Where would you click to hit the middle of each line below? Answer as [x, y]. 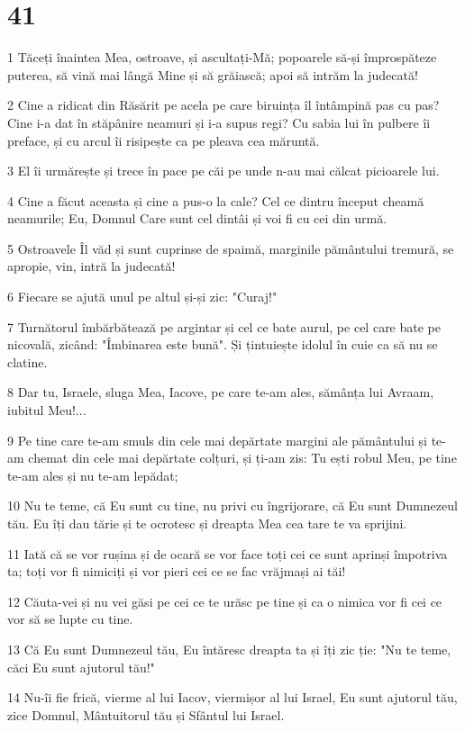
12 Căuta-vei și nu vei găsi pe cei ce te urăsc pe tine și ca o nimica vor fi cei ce [225, 601]
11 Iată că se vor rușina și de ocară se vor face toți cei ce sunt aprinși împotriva [228, 553]
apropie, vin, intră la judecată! [91, 266]
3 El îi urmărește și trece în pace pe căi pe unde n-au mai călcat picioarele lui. [223, 171]
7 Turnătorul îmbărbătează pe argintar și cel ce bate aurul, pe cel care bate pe [224, 326]
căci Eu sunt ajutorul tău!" [81, 667]
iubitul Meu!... [47, 410]
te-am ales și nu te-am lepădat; [93, 475]
